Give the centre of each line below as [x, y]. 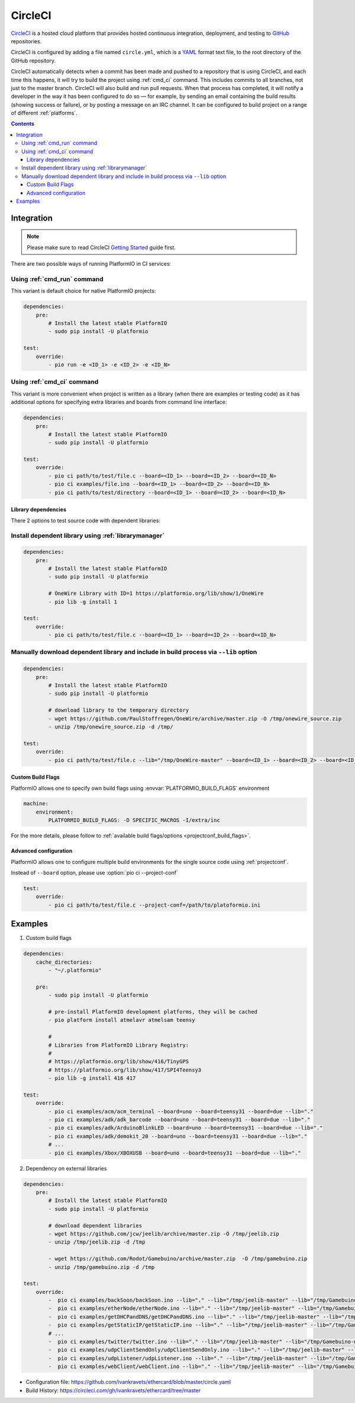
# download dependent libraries [95, 1225]
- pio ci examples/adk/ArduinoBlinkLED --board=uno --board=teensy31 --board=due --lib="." [185, 1128]
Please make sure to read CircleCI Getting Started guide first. [101, 247]
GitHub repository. [33, 60]
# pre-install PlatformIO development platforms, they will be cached [153, 1012]
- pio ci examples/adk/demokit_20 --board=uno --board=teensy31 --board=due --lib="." [178, 1136]
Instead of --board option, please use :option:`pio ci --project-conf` [95, 873]
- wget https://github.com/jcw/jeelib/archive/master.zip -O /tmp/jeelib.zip [164, 1234]
